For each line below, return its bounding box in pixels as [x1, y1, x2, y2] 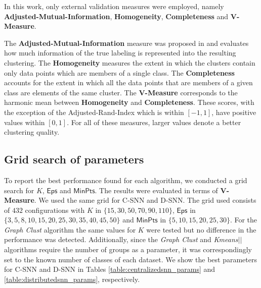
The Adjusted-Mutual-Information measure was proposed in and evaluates [4, 37, 249, 48]
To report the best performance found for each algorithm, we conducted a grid [4, 175, 247, 185]
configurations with [25, 204, 85, 215]
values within [4, 117, 45, 127]
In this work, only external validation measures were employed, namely [4, 1, 224, 11]
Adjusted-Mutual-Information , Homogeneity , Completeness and [4, 11, 229, 21]
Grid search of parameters [4, 151, 144, 167]
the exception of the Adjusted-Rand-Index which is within [4, 106, 184, 117]
